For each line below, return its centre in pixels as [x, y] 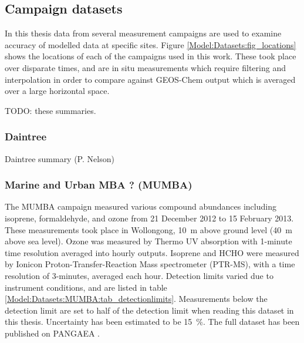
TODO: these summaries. [50, 110]
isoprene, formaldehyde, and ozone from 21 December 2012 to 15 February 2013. [149, 218]
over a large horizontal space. [57, 91]
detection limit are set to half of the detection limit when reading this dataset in [149, 310]
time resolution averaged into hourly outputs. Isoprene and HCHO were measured [152, 252]
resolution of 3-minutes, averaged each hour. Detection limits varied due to [139, 275]
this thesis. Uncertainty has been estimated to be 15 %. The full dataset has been [152, 322]
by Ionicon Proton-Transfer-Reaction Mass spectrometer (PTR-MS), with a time [150, 264]
